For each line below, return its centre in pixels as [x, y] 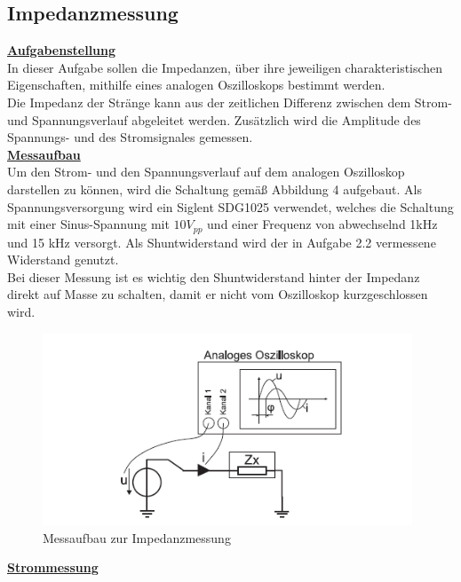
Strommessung [53, 567]
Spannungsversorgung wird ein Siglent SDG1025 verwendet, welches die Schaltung [230, 206]
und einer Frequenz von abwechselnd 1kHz [322, 224]
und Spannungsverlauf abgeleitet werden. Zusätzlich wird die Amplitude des [214, 119]
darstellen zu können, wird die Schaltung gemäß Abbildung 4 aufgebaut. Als [215, 189]
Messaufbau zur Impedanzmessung [137, 537]
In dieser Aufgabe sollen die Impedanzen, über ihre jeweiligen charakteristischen [225, 67]
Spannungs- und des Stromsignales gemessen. [130, 137]
